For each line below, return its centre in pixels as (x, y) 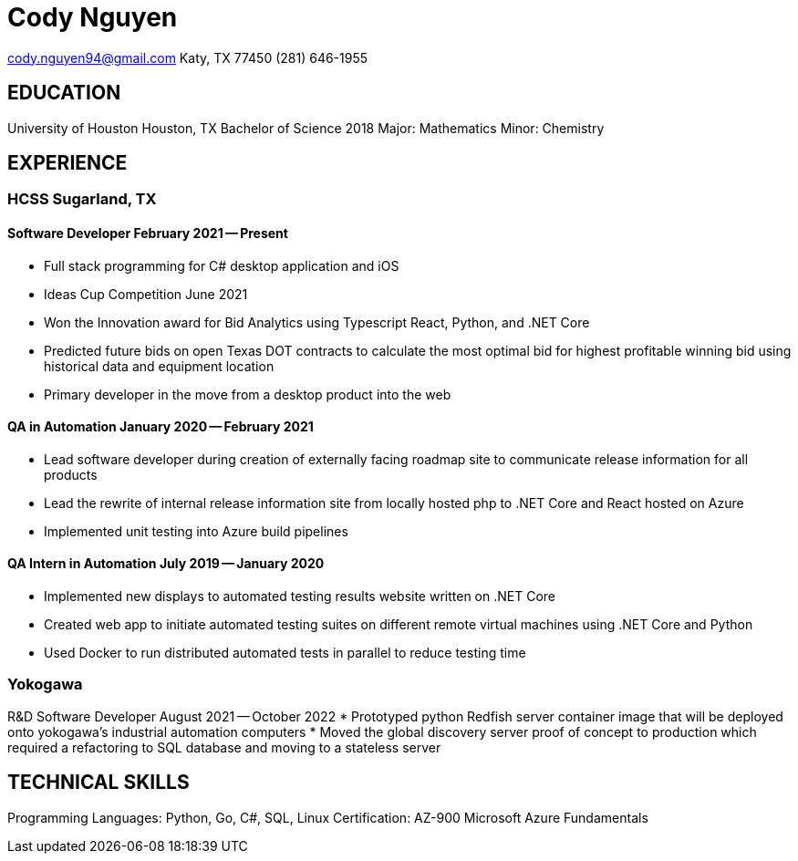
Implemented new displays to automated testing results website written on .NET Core (300, 596)
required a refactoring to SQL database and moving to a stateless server (224, 747)
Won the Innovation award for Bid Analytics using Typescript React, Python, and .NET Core (317, 322)
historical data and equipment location (159, 366)
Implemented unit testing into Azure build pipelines (196, 531)
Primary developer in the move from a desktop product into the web (248, 394)
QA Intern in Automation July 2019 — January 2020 (166, 564)
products (71, 474)
